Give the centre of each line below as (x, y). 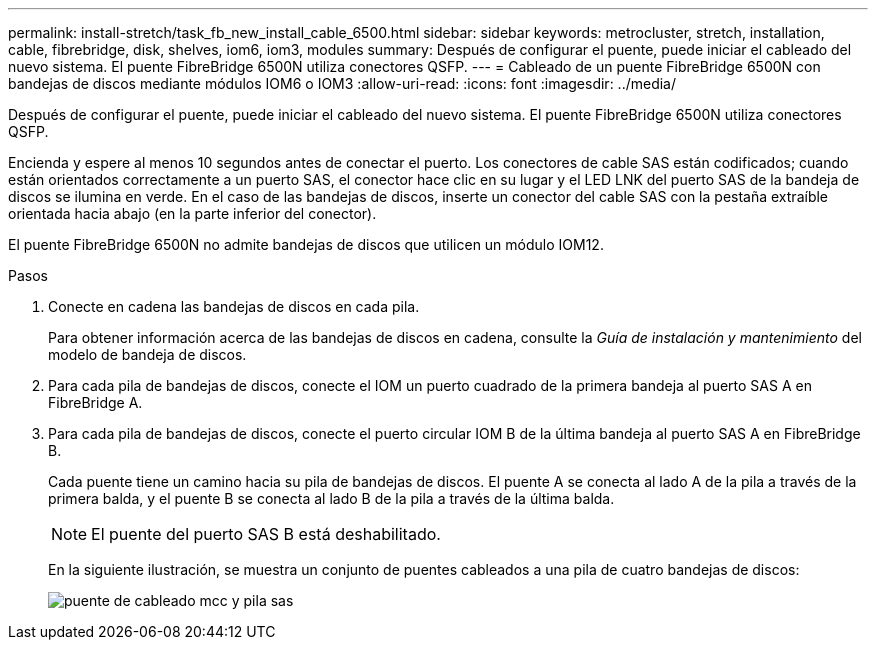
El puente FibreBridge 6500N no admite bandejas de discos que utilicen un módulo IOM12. (306, 244)
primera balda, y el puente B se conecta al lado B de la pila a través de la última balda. (331, 498)
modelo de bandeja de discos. (147, 354)
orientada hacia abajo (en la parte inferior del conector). (192, 213)
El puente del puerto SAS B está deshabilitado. (266, 534)
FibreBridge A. (95, 402)
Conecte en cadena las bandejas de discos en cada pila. (234, 306)
